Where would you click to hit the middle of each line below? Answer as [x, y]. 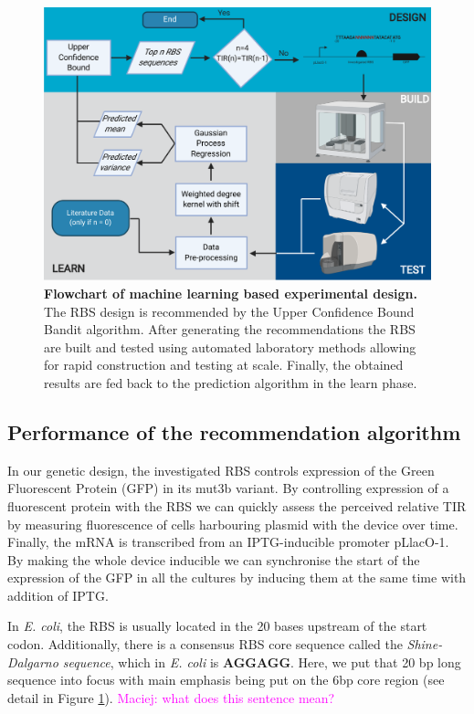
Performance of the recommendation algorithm [234, 431]
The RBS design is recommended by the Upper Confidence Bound [229, 311]
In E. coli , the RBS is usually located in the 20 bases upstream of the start [217, 626]
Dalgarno [33, 661]
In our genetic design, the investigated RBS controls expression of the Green [221, 470]
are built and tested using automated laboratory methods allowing [230, 346]
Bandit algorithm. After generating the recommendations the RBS [230, 329]
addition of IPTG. [58, 595]
